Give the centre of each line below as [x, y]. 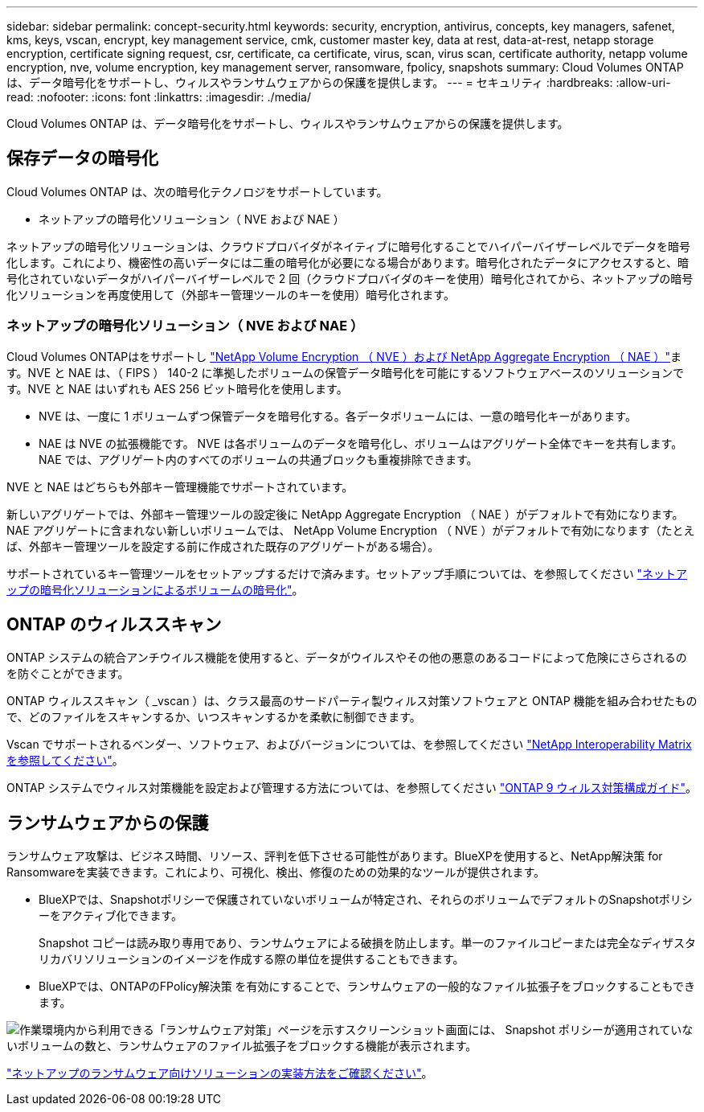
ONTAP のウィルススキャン [114, 625]
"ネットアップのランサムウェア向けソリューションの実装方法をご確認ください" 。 [220, 1073]
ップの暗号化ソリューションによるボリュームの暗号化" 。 [155, 589]
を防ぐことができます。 [68, 674]
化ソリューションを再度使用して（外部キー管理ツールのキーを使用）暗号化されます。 [231, 294]
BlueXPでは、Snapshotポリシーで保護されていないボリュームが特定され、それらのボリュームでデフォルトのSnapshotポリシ [366, 900]
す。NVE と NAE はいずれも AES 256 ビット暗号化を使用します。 [177, 388]
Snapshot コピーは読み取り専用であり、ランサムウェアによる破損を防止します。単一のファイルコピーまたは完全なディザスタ [368, 943]
